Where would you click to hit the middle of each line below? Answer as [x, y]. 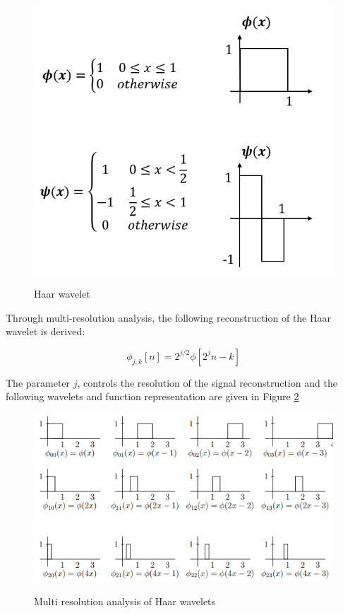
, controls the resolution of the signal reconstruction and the [207, 382]
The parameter [38, 382]
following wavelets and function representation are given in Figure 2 [152, 396]
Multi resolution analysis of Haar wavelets [125, 601]
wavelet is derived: [46, 331]
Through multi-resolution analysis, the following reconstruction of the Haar [168, 317]
